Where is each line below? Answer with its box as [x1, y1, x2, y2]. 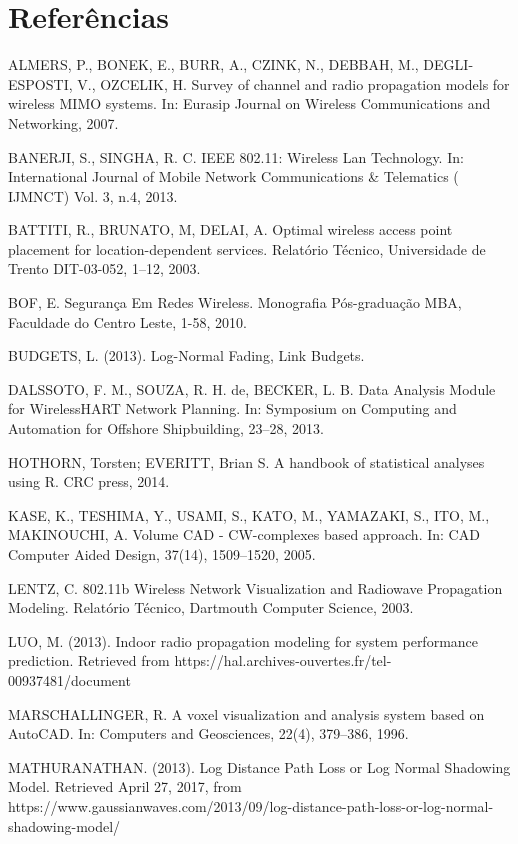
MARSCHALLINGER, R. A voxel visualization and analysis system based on [8, 703, 485, 724]
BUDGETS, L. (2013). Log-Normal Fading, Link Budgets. [8, 345, 365, 366]
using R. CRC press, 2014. [8, 471, 170, 492]
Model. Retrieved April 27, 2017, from [8, 776, 242, 797]
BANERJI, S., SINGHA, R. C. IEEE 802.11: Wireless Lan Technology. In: [8, 146, 464, 167]
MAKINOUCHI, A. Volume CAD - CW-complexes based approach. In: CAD [8, 524, 480, 545]
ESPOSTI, [8, 73, 73, 94]
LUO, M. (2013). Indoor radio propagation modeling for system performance [8, 630, 479, 651]
